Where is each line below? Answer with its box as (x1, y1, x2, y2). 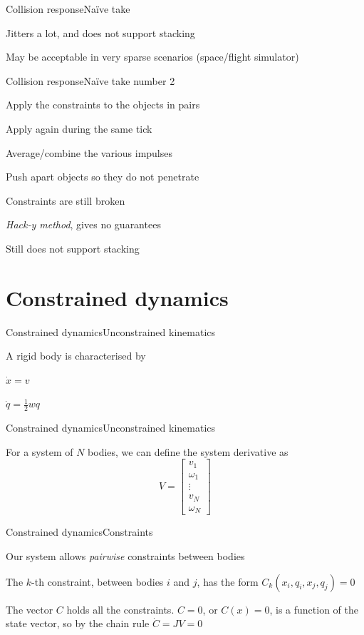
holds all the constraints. (66, 601, 175, 616)
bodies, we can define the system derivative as (88, 444, 288, 459)
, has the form (197, 574, 259, 589)
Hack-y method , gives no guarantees (6, 217, 161, 232)
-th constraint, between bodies (31, 574, 164, 589)
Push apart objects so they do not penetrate (6, 169, 199, 184)
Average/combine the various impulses (6, 145, 173, 160)
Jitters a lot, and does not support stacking (6, 25, 195, 40)
